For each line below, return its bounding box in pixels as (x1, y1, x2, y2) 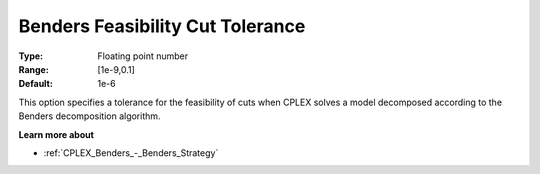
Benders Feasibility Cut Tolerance (18, 15, 306, 37)
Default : (18, 78, 54, 90)
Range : (18, 63, 49, 75)
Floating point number (97, 50, 189, 62)
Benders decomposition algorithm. (18, 110, 161, 122)
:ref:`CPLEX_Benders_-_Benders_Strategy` (43, 146, 219, 159)
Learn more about (18, 128, 95, 140)
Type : (18, 50, 44, 62)
